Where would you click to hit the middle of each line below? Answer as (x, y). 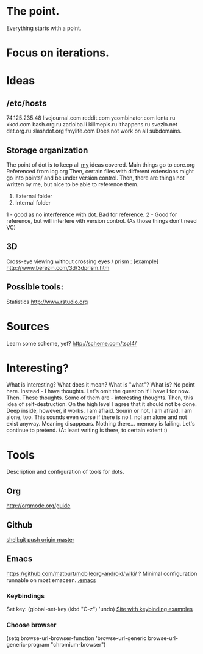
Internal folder (33, 202)
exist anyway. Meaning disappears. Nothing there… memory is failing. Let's (101, 424)
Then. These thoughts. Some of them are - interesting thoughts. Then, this (100, 398)
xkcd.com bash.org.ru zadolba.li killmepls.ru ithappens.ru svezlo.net (92, 125)
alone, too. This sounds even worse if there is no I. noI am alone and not (97, 417)
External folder (34, 196)
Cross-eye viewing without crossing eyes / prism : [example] (83, 261)
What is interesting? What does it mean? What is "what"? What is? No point (101, 385)
